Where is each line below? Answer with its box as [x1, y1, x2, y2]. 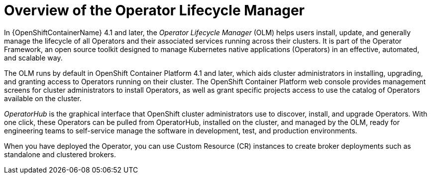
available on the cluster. [4, 94, 82, 103]
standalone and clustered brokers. [4, 150, 116, 159]
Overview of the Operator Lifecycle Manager [4, 2, 305, 19]
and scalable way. [4, 53, 63, 62]
